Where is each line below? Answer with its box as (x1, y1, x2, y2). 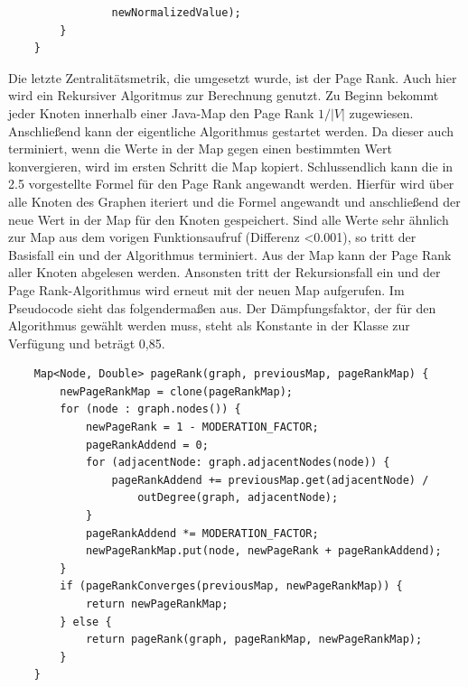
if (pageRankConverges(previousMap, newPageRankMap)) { (60, 580, 403, 593)
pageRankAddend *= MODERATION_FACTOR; (85, 526, 319, 540)
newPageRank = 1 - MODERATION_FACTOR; (85, 421, 319, 434)
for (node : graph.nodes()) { (60, 403, 241, 416)
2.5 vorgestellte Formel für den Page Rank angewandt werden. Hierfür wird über (8, 174, 454, 193)
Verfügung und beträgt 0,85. (8, 333, 165, 352)
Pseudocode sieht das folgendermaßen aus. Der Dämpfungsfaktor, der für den (8, 298, 436, 317)
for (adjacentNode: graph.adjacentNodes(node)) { (85, 456, 390, 469)
